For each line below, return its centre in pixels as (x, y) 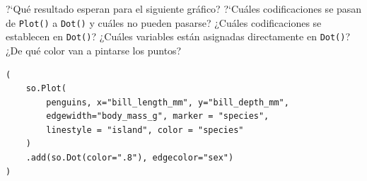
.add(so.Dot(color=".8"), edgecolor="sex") (130, 158)
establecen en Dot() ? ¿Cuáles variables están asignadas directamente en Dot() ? (178, 36)
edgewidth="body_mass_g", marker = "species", (158, 116)
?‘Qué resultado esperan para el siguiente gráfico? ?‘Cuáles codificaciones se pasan (184, 8)
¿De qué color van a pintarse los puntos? (94, 50)
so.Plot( (46, 89)
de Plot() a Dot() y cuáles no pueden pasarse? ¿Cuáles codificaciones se (164, 22)
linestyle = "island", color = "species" (145, 130)
